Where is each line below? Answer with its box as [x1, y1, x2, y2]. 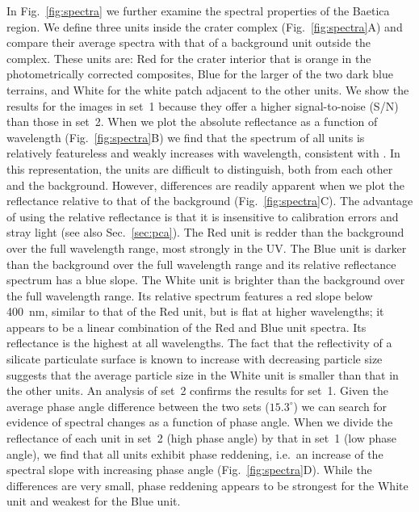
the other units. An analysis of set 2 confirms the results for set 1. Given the [6, 382, 388, 399]
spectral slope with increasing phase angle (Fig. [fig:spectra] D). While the [6, 461, 372, 478]
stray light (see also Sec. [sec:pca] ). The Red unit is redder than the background [6, 224, 404, 241]
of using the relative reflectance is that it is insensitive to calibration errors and [6, 208, 399, 225]
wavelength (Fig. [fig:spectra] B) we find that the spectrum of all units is [6, 128, 365, 145]
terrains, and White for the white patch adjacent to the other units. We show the [6, 81, 409, 98]
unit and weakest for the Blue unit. [6, 493, 181, 510]
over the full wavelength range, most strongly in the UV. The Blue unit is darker [6, 239, 407, 256]
